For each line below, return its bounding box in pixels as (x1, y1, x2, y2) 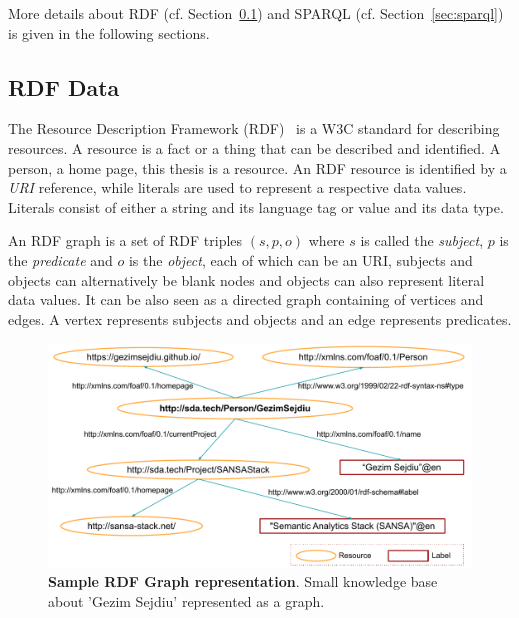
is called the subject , (360, 230, 484, 251)
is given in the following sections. (8, 22, 210, 43)
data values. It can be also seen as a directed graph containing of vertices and (8, 289, 484, 310)
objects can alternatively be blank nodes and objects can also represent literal (8, 269, 485, 290)
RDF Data (8, 71, 120, 102)
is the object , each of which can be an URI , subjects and (128, 249, 473, 270)
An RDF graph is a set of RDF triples (8, 230, 243, 251)
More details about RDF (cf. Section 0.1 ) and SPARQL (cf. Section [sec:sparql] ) (8, 3, 504, 23)
